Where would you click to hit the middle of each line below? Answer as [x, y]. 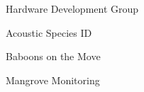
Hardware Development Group [72, 8]
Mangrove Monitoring [53, 80]
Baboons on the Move [53, 56]
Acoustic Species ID [49, 32]
